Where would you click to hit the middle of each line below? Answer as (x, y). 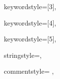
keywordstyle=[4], (30, 22)
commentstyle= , (29, 71)
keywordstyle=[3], (30, 6)
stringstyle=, (23, 55)
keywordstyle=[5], (30, 39)
